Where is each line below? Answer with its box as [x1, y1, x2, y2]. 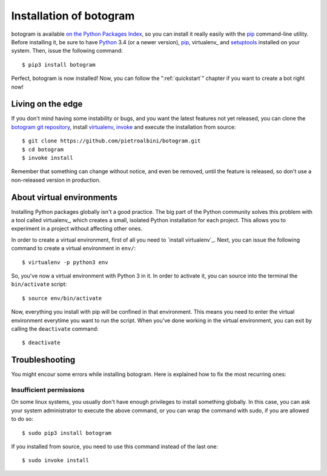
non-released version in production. [11, 176, 101, 183]
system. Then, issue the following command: [11, 47, 124, 55]
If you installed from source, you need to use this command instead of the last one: [11, 443, 218, 450]
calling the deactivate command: [11, 325, 99, 332]
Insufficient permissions [11, 386, 85, 394]
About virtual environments [11, 192, 117, 202]
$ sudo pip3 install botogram [22, 429, 112, 436]
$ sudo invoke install [22, 457, 90, 464]
